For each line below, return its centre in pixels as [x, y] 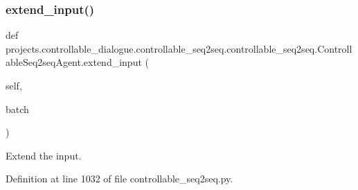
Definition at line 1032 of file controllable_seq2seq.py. [119, 179]
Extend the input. [44, 155]
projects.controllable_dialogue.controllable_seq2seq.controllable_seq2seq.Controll [179, 48]
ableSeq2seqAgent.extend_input [74, 62]
